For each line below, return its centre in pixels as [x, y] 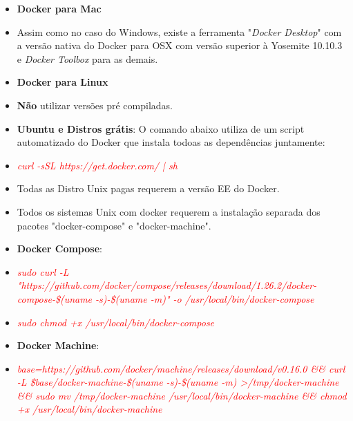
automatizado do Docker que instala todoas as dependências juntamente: [171, 142]
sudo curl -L [43, 271]
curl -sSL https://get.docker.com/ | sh [97, 165]
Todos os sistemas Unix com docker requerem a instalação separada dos [169, 211]
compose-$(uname [55, 298]
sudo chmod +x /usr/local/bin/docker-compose [116, 322]
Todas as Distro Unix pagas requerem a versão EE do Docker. [148, 188]
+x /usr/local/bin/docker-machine [89, 409]
